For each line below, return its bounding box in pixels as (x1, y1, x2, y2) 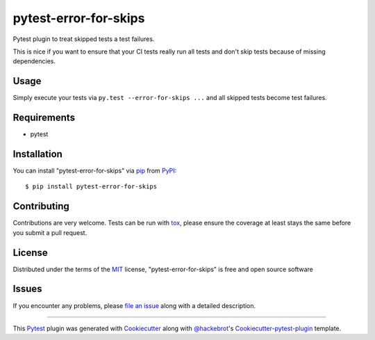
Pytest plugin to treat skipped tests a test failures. (12, 35, 155, 43)
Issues (12, 283, 42, 295)
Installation (12, 148, 62, 160)
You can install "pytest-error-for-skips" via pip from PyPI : (12, 167, 177, 175)
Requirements (12, 112, 76, 124)
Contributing (12, 200, 69, 212)
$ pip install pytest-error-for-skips (25, 183, 158, 191)
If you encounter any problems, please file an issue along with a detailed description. (12, 301, 256, 309)
